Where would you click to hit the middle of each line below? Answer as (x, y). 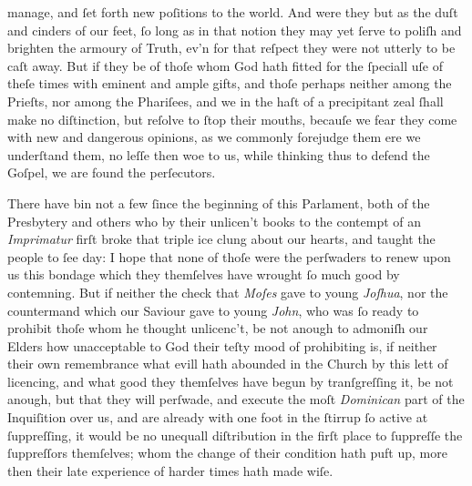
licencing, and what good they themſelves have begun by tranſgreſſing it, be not (231, 381)
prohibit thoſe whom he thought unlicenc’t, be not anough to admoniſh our (218, 328)
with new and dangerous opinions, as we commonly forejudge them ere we (214, 137)
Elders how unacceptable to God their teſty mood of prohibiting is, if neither (222, 345)
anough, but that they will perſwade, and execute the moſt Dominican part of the (236, 399)
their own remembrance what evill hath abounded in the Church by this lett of (228, 364)
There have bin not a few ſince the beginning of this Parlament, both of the (219, 202)
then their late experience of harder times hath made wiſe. (170, 470)
